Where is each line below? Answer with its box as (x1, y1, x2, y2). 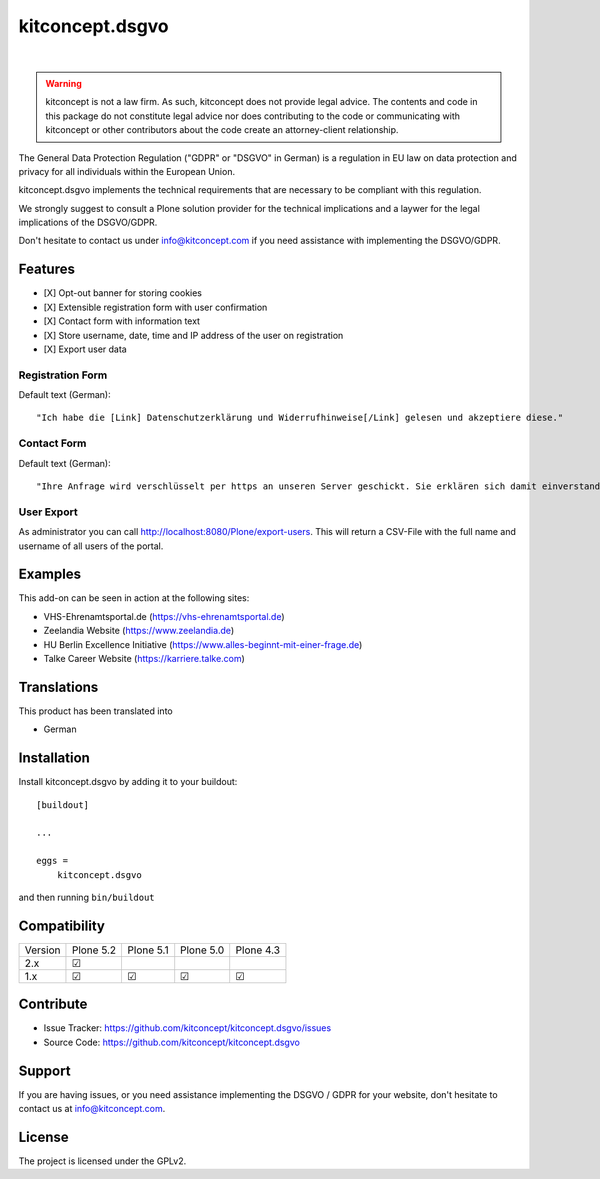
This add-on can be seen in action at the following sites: (18, 592, 250, 604)
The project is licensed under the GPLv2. (18, 1155, 187, 1167)
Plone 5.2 (71, 943, 117, 957)
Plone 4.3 (235, 943, 280, 957)
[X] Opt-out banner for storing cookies (43, 287, 203, 299)
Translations (18, 678, 99, 695)
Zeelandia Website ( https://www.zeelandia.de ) (43, 625, 235, 637)
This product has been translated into (18, 705, 174, 717)
